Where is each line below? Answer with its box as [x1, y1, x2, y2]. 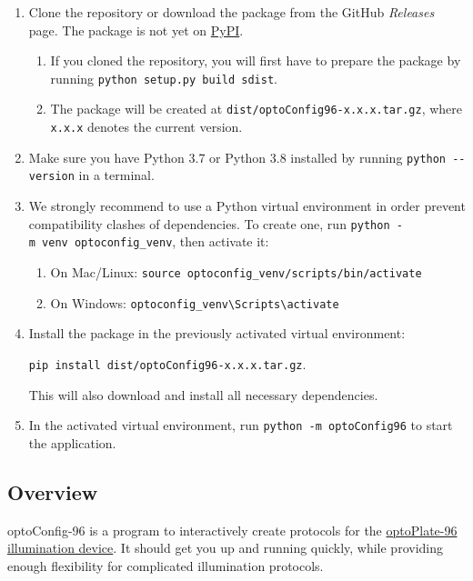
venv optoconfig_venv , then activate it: [42, 232, 269, 251]
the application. [28, 433, 116, 452]
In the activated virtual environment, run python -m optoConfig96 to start [28, 416, 453, 435]
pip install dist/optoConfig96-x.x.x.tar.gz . [28, 354, 307, 373]
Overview [7, 477, 98, 506]
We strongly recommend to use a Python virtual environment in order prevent [28, 196, 466, 215]
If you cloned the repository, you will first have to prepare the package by [50, 51, 461, 70]
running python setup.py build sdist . [50, 68, 277, 87]
